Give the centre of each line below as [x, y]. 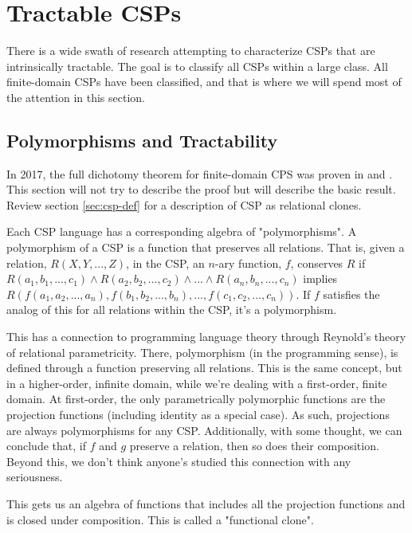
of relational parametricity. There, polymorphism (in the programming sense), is [202, 352]
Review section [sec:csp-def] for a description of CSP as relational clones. [184, 204]
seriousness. [35, 477]
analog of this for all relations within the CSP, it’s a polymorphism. [172, 310]
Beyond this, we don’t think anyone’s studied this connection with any [179, 461]
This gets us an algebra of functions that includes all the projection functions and [206, 503]
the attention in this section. [76, 97]
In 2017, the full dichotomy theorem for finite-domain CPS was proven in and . [200, 173]
